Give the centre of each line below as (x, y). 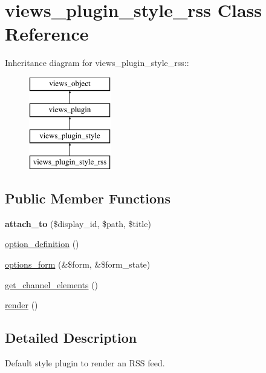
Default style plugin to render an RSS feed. (85, 363)
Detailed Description (71, 338)
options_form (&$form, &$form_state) (78, 264)
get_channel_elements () (52, 284)
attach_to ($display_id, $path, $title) (78, 223)
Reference (47, 34)
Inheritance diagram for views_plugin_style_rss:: (97, 63)
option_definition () (42, 244)
